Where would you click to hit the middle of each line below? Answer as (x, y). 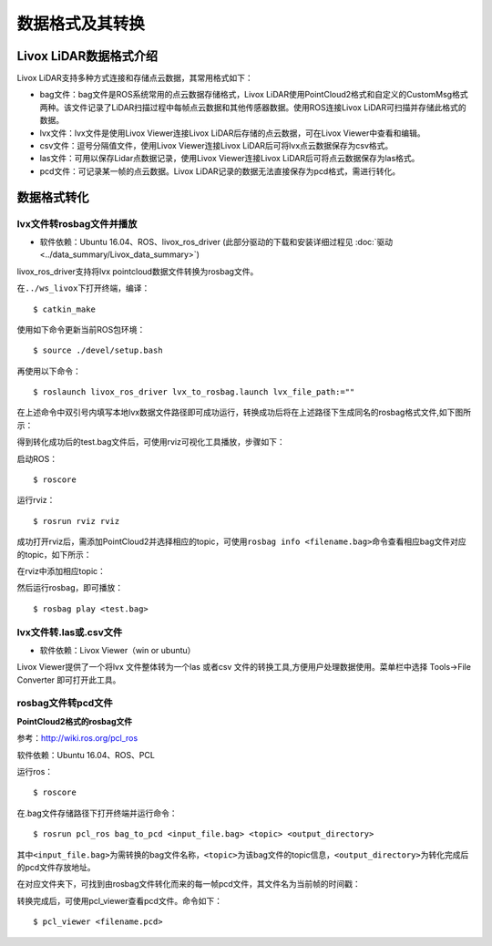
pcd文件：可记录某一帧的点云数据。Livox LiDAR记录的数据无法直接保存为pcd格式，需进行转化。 (220, 171)
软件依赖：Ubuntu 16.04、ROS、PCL (86, 755)
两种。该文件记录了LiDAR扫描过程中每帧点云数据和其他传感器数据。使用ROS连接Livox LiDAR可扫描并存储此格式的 (253, 107)
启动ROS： (37, 458)
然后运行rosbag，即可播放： (70, 588)
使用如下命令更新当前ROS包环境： (81, 329)
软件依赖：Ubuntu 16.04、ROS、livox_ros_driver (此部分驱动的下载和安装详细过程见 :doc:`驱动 (216, 242)
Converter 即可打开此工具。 (69, 680)
